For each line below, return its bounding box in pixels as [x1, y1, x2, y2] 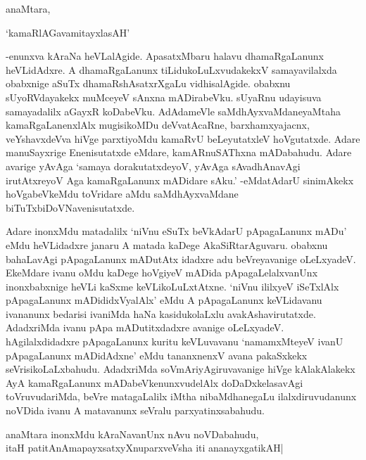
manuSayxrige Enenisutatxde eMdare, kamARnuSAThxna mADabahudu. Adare [6, 145, 352, 160]
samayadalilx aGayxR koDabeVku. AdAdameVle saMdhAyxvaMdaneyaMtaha [6, 103, 341, 118]
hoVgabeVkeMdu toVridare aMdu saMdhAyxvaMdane [6, 186, 239, 201]
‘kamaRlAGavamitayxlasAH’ [6, 25, 130, 39]
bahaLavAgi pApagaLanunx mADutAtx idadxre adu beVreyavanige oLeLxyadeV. [6, 251, 356, 266]
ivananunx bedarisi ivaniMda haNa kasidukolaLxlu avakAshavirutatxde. [6, 306, 316, 321]
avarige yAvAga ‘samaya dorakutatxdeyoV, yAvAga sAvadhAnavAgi [6, 158, 301, 173]
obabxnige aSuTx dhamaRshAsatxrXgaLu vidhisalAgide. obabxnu [6, 76, 291, 91]
